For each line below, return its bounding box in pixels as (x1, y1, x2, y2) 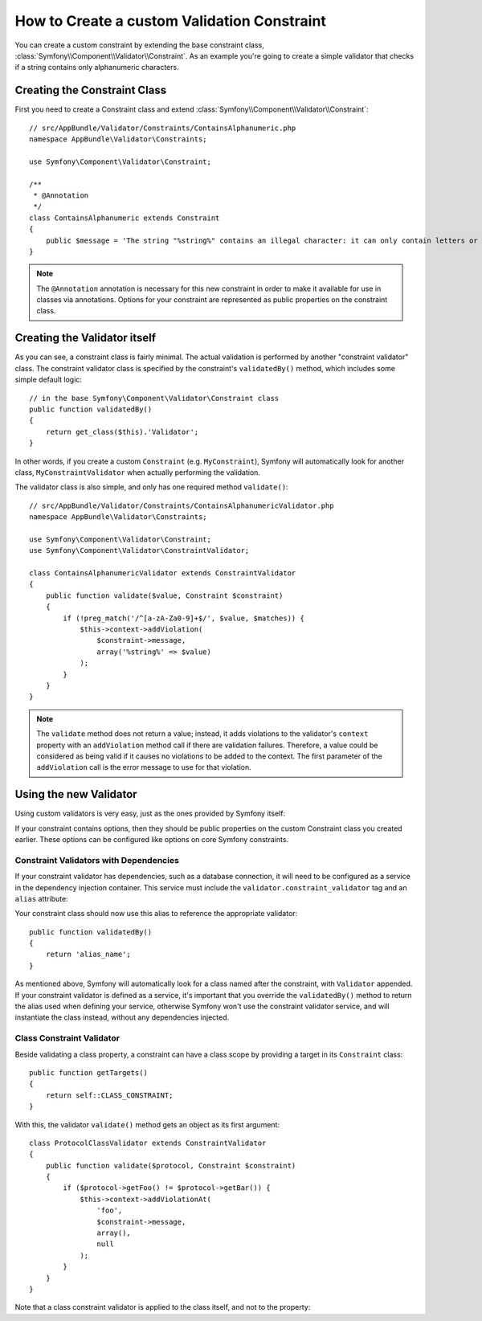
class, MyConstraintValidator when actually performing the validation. (14, 467, 261, 477)
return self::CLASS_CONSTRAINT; (45, 1090, 174, 1100)
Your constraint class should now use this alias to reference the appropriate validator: (14, 909, 298, 918)
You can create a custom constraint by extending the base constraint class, (14, 40, 264, 50)
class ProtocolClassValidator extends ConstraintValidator (29, 1138, 267, 1147)
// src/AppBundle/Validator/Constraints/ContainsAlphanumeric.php (29, 123, 296, 133)
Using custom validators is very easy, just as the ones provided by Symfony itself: (14, 808, 285, 819)
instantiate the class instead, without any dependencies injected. (14, 1012, 230, 1022)
